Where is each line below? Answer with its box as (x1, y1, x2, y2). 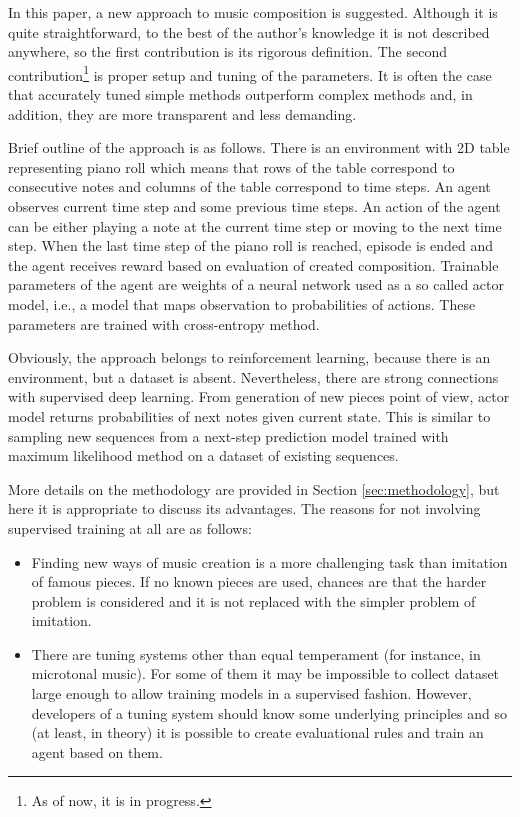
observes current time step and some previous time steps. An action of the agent (8, 196, 501, 216)
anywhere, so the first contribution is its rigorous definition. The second (8, 41, 447, 62)
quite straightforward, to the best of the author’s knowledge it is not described (8, 21, 490, 42)
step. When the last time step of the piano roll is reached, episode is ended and (8, 235, 494, 256)
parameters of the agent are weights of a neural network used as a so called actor (8, 274, 504, 295)
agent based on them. (31, 741, 163, 762)
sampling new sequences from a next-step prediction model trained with (8, 425, 449, 446)
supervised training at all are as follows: (8, 517, 252, 538)
